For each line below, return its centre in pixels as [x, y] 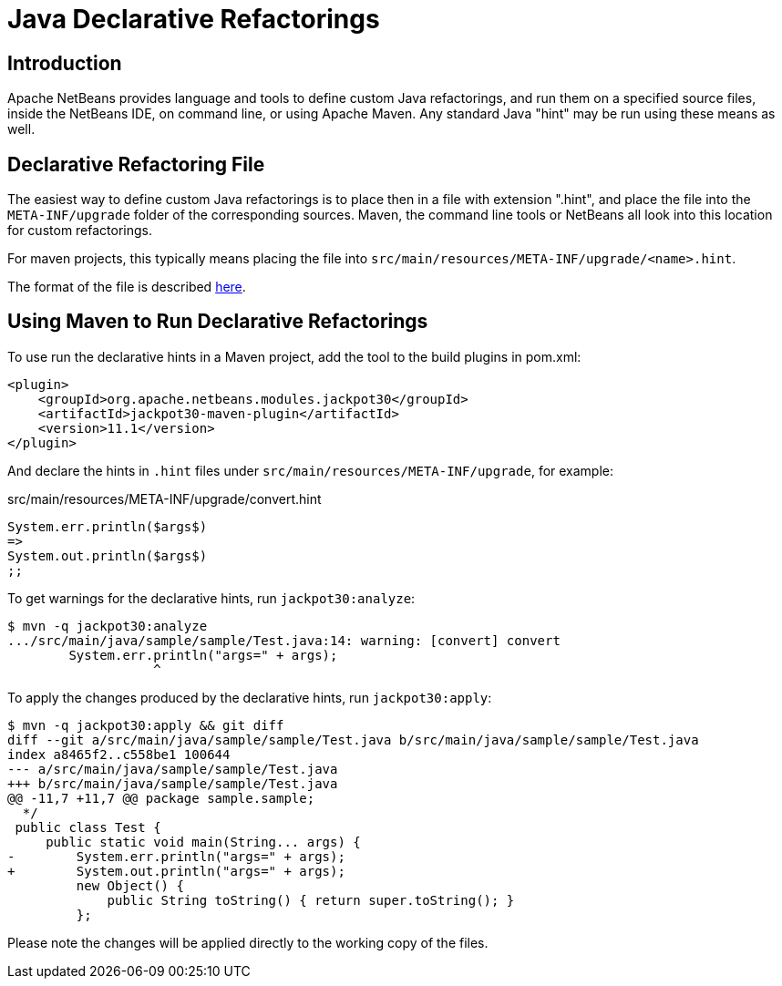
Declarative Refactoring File [136, 164]
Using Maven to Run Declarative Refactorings [218, 322]
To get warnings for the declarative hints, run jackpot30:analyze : [211, 598]
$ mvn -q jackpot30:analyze [108, 626]
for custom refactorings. [80, 231]
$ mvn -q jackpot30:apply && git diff [146, 725]
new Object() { [130, 885]
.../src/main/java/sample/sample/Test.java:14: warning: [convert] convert [284, 640]
